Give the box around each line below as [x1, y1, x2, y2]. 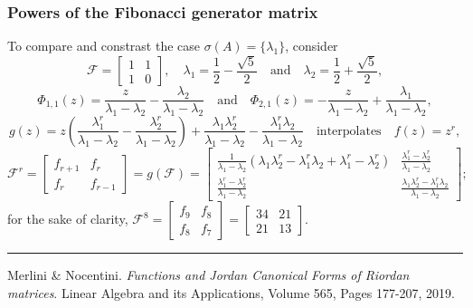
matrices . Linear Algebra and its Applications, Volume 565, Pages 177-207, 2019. [7, 283, 456, 302]
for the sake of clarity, [7, 209, 128, 228]
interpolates [316, 124, 382, 138]
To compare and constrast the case [7, 36, 200, 55]
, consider [285, 36, 338, 55]
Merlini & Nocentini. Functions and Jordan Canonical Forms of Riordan [7, 265, 410, 284]
